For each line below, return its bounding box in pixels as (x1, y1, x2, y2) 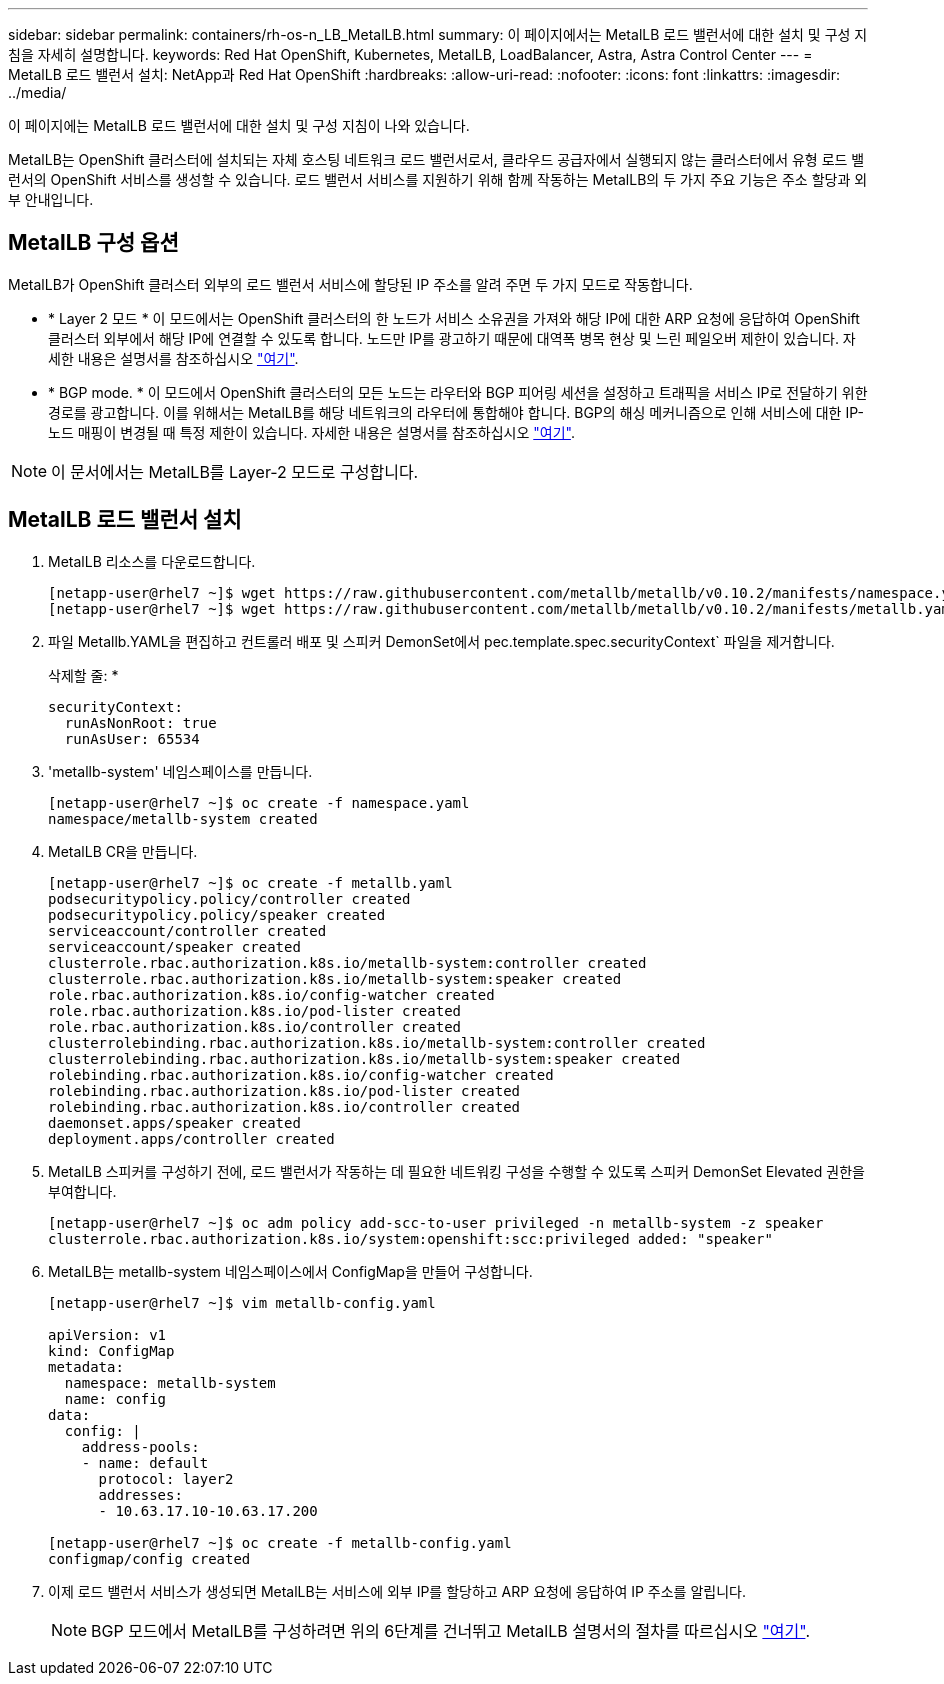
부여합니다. (48, 1182, 117, 1200)
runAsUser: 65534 (64, 730, 200, 747)
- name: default (81, 1454, 209, 1471)
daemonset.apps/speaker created (48, 1114, 301, 1131)
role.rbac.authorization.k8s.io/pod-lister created (48, 1002, 462, 1019)
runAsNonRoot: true (64, 714, 217, 731)
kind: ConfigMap (48, 1342, 175, 1359)
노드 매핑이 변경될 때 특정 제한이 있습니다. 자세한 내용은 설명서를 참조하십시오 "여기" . (48, 423, 575, 441)
